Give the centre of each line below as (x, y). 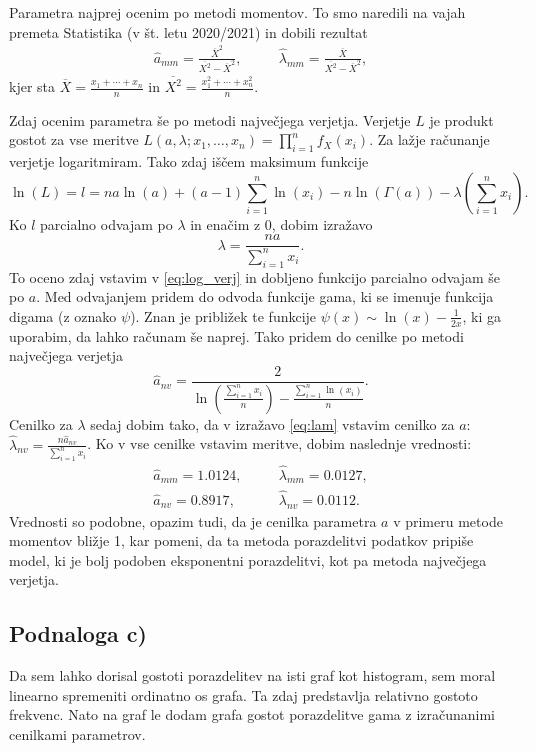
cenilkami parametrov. (77, 733)
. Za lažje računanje (429, 139)
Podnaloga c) (78, 633)
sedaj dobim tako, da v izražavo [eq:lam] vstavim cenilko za (272, 423)
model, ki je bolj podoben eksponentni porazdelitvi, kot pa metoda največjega (248, 559)
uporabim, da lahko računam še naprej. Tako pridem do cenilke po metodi (236, 335)
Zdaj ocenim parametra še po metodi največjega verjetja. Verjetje (210, 119)
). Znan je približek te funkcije (223, 315)
